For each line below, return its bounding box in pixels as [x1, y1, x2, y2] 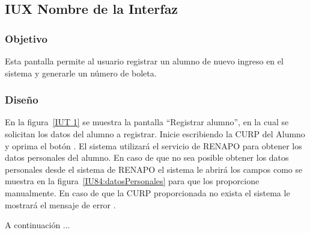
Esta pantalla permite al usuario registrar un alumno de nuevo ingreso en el [5, 55, 284, 67]
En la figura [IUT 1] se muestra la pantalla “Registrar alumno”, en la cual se [5, 116, 289, 128]
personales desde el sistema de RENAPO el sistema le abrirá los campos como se [5, 163, 303, 175]
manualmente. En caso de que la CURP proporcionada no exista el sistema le [5, 186, 290, 199]
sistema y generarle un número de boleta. [5, 66, 157, 79]
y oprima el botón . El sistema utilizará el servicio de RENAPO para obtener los [5, 139, 302, 152]
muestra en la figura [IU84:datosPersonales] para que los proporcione [5, 175, 260, 187]
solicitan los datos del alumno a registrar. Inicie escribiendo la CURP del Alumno [5, 128, 305, 140]
